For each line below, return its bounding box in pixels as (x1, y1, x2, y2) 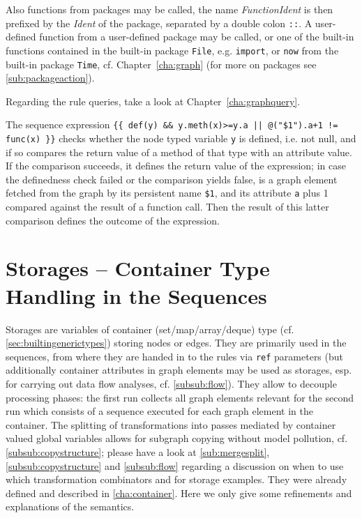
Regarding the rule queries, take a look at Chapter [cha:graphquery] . (6, 93, 301, 108)
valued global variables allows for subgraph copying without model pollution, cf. (6, 431, 348, 445)
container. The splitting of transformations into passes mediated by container (6, 417, 336, 432)
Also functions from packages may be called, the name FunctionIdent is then (6, 2, 333, 16)
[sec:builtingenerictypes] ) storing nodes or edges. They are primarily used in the (6, 335, 347, 350)
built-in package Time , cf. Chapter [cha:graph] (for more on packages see (6, 56, 317, 71)
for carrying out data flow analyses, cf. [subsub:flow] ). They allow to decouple (6, 376, 337, 391)
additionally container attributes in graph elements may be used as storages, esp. (6, 363, 352, 377)
